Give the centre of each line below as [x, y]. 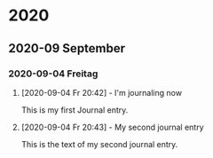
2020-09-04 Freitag [53, 74]
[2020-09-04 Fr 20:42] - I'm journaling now [102, 92]
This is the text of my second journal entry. [99, 144]
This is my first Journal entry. [75, 110]
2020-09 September [67, 48]
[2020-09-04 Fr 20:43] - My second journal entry [113, 127]
